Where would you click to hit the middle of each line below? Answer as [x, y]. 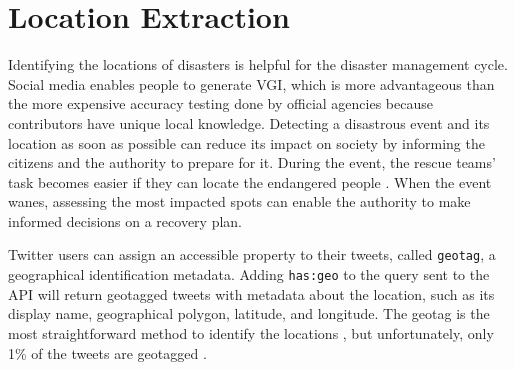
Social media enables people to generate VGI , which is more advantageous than [251, 83]
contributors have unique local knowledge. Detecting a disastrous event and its [249, 122]
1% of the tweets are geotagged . [107, 352]
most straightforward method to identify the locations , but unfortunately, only [251, 332]
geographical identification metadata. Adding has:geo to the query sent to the [249, 274]
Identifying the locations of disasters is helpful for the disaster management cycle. [258, 64]
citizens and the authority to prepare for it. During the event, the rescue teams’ [252, 162]
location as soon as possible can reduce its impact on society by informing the [246, 142]
